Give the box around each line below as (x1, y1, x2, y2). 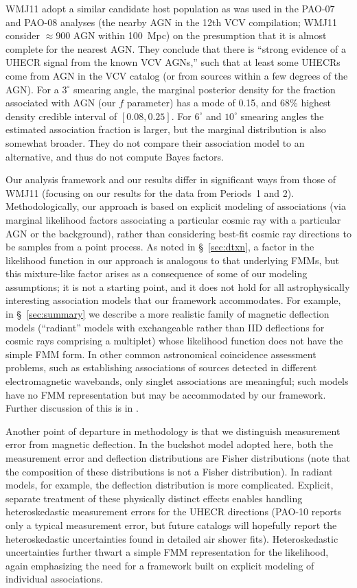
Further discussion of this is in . (5, 401, 139, 415)
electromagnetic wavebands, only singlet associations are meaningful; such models (5, 374, 349, 388)
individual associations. (5, 572, 103, 586)
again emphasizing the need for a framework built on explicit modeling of (5, 558, 314, 572)
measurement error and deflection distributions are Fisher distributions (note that (5, 451, 350, 464)
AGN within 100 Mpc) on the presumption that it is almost (73, 28, 327, 43)
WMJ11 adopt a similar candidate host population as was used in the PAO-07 (5, 1, 335, 15)
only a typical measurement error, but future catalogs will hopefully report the (5, 517, 337, 532)
